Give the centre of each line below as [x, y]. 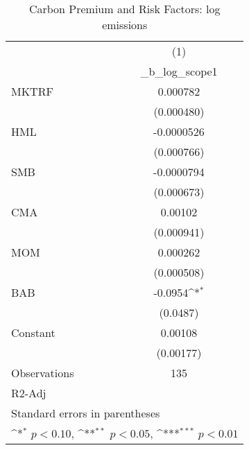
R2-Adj [29, 393]
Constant [33, 332]
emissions [125, 25]
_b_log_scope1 [179, 71]
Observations [43, 373]
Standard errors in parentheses [86, 413]
